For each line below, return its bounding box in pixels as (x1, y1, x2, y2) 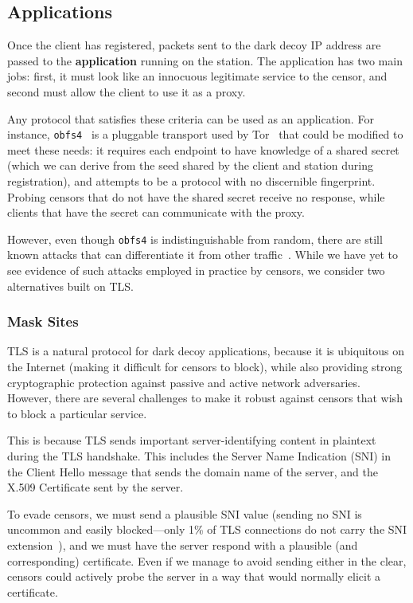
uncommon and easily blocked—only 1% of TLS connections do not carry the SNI (7, 521, 407, 538)
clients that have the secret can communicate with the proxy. (7, 204, 305, 221)
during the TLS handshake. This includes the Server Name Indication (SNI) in (7, 448, 392, 464)
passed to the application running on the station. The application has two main (7, 52, 403, 69)
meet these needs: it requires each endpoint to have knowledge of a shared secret (7, 141, 399, 158)
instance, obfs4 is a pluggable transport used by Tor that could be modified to (7, 126, 403, 143)
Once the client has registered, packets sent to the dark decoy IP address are (7, 37, 381, 53)
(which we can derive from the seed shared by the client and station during (7, 157, 374, 174)
